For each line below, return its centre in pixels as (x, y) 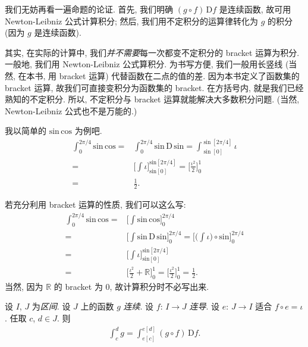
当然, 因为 (24, 286)
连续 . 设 (139, 306)
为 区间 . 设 (51, 306)
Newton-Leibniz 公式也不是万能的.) (71, 110)
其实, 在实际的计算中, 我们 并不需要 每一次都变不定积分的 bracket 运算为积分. (152, 52)
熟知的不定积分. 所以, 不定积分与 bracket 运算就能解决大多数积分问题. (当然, (152, 99)
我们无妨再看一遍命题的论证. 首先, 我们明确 (89, 9)
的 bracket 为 (78, 286)
